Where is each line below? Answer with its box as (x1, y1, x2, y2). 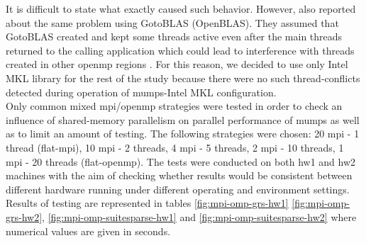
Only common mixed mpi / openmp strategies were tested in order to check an (6, 98, 343, 113)
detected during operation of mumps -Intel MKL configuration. (6, 84, 277, 99)
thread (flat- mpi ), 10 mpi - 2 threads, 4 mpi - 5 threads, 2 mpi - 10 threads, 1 (6, 140, 344, 154)
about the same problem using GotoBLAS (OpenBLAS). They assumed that (6, 15, 339, 30)
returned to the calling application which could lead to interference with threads (6, 43, 355, 57)
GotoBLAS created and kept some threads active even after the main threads (6, 29, 343, 44)
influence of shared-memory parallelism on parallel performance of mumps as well (6, 112, 360, 127)
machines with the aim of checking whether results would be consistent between (6, 168, 353, 183)
